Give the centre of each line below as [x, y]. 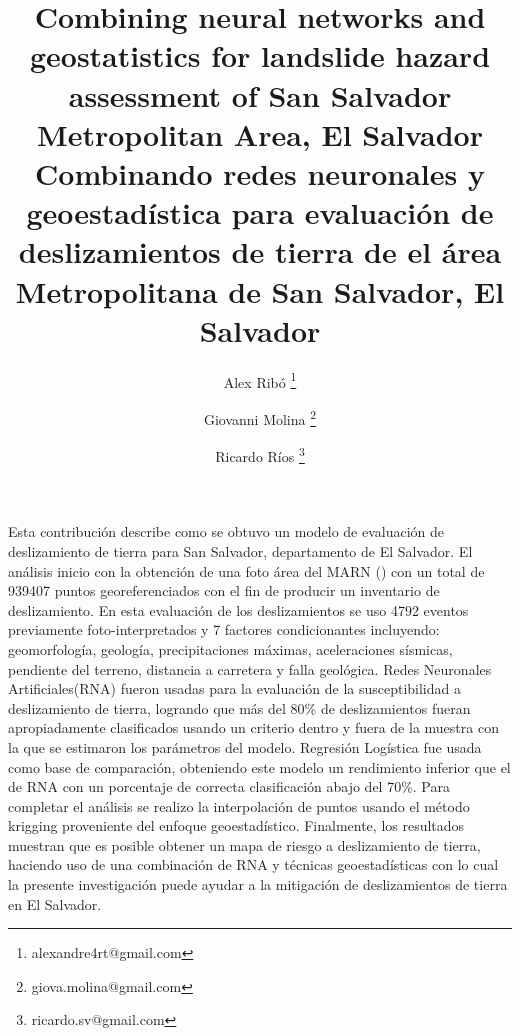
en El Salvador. [55, 903]
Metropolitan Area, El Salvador [260, 133]
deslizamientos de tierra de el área [260, 251]
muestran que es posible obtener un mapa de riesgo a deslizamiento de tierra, [244, 844]
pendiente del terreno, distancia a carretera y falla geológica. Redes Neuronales [250, 668]
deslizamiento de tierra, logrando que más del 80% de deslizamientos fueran [239, 707]
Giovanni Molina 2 [260, 417]
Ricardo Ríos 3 [260, 454]
